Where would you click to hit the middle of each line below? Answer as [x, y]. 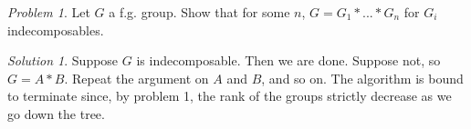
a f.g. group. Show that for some [199, 12]
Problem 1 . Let [49, 12]
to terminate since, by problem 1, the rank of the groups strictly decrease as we [230, 96]
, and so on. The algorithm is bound [362, 78]
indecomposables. [56, 30]
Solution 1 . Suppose [63, 60]
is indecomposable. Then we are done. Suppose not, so [288, 60]
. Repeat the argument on [136, 78]
